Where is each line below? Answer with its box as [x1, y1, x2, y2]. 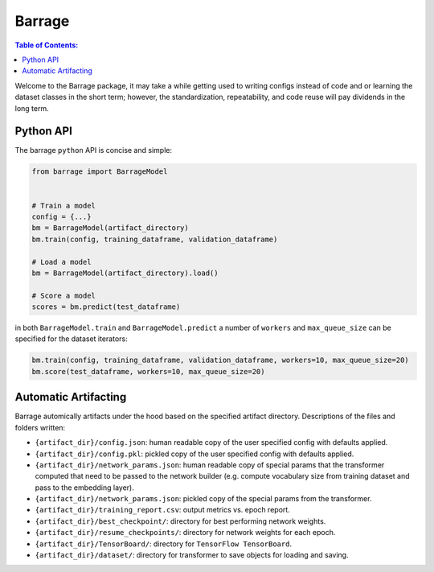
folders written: [14, 422, 66, 432]
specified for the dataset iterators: [14, 334, 128, 344]
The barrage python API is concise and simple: [14, 146, 173, 155]
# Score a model [31, 290, 96, 300]
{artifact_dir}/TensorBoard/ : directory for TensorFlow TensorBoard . [35, 539, 293, 549]
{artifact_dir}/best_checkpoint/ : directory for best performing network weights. [35, 516, 326, 526]
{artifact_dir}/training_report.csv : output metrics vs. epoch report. [35, 505, 291, 515]
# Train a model [31, 201, 96, 210]
